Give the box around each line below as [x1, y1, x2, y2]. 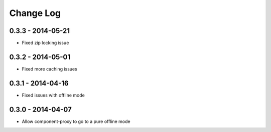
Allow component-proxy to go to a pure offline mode [22, 118, 130, 124]
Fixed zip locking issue [22, 40, 69, 46]
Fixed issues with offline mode [22, 92, 85, 98]
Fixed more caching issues [22, 65, 77, 72]
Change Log [9, 7, 61, 18]
